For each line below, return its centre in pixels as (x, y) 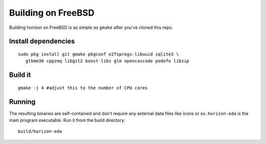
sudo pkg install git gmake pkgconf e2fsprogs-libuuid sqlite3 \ (99, 54)
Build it (20, 75)
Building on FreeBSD (52, 13)
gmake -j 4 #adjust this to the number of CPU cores (83, 88)
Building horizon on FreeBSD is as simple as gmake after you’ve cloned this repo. (91, 27)
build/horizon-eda (40, 132)
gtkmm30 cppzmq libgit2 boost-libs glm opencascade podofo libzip (107, 61)
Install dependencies (42, 41)
